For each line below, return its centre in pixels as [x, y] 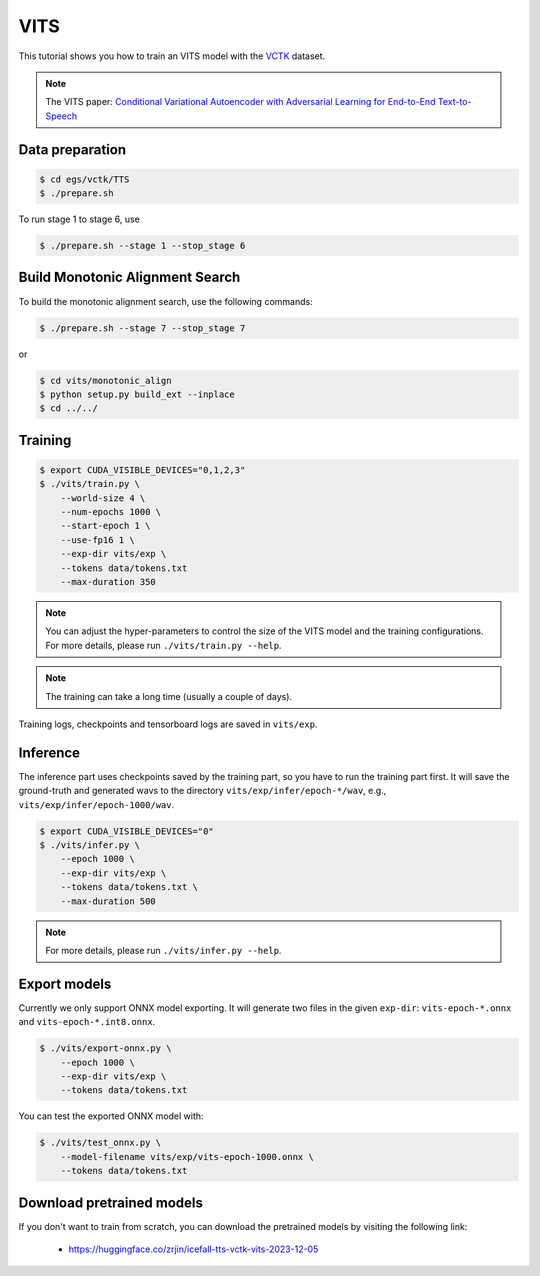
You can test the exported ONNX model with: [111, 1116]
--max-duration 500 [108, 901]
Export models [65, 983]
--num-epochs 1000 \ [111, 512]
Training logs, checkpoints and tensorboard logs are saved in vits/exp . [168, 724]
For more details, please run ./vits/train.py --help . [163, 645]
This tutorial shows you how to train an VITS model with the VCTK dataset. [172, 56]
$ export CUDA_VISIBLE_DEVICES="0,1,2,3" [142, 469]
